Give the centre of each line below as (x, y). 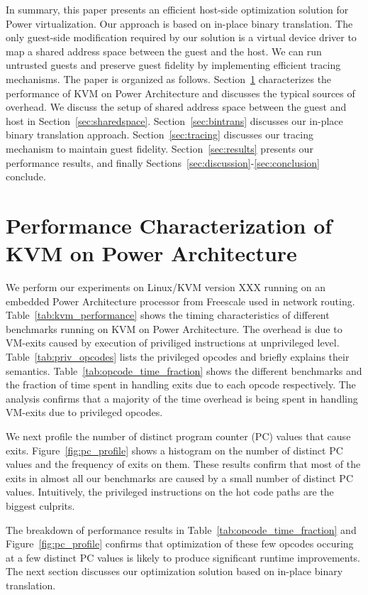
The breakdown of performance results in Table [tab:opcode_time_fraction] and (181, 529)
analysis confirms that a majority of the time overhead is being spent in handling (182, 398)
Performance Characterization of (169, 225)
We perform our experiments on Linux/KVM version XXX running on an (166, 287)
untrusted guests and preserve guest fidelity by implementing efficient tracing (173, 65)
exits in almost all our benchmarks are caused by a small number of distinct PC (180, 477)
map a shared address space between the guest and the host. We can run (164, 51)
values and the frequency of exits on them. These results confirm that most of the (183, 464)
